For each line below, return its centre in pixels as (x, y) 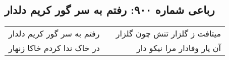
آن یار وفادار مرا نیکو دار (179, 48)
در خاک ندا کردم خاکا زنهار (54, 48)
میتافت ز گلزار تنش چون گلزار (168, 33)
